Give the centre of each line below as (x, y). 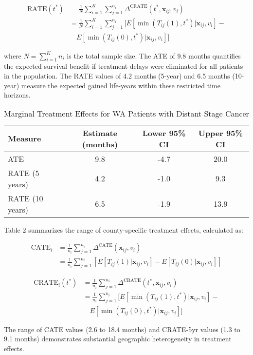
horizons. (17, 95)
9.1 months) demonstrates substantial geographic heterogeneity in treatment (118, 339)
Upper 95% (220, 133)
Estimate (100, 133)
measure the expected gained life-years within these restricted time (121, 85)
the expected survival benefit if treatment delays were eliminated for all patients (124, 66)
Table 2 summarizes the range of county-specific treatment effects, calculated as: (124, 229)
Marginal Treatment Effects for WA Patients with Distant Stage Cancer (126, 113)
